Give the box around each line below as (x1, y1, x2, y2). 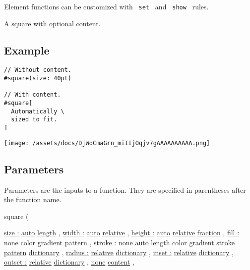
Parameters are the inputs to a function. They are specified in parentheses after (4, 184, 246, 195)
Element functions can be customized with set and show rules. (4, 1, 209, 11)
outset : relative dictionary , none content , (4, 257, 134, 267)
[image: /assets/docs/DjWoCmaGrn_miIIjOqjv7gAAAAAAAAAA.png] (4, 139, 210, 147)
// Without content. (4, 66, 72, 74)
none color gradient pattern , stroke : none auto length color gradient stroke (4, 237, 235, 247)
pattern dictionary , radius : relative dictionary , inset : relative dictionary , (4, 247, 234, 257)
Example (4, 42, 50, 57)
